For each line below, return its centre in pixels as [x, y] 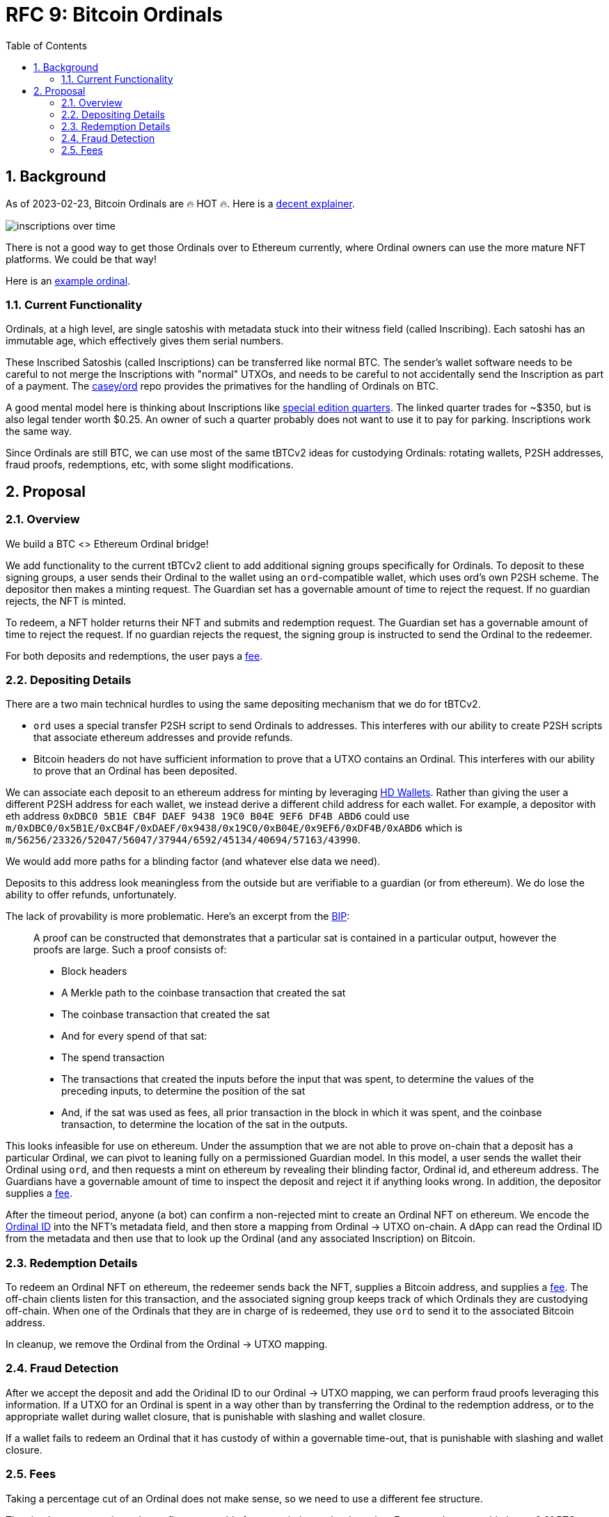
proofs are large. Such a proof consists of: [130, 950]
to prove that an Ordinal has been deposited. [135, 771]
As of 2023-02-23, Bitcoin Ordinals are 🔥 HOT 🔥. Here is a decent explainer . [180, 203]
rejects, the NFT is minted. [66, 601]
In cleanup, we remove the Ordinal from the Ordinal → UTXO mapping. [167, 1344]
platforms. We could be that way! [81, 259]
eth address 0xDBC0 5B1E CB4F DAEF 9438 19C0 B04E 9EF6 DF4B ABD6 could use [208, 816]
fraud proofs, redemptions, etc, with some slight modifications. [150, 465]
